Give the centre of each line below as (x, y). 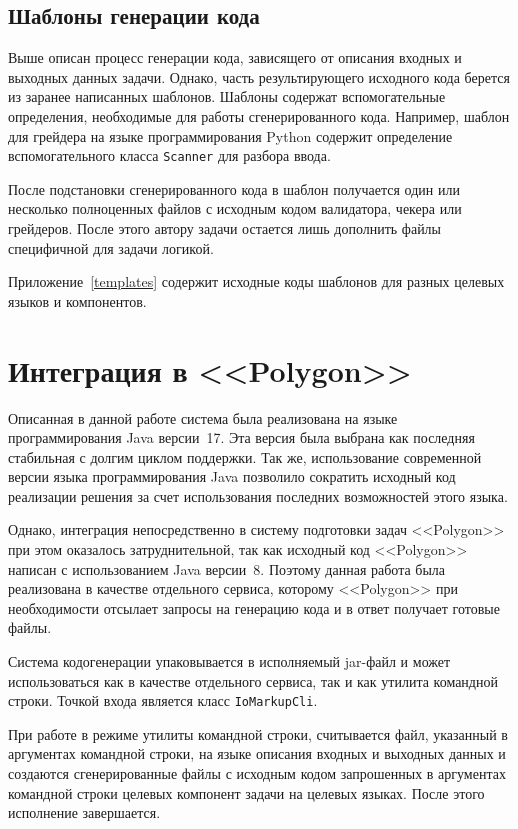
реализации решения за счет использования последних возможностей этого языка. (258, 495)
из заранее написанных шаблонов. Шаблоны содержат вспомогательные (227, 96)
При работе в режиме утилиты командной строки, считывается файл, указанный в (258, 733)
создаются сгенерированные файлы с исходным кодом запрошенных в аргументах (257, 773)
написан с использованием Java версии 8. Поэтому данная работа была (227, 568)
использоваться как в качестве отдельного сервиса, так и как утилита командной (253, 680)
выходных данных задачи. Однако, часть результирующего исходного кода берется (259, 76)
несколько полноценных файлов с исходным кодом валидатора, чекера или (235, 208)
